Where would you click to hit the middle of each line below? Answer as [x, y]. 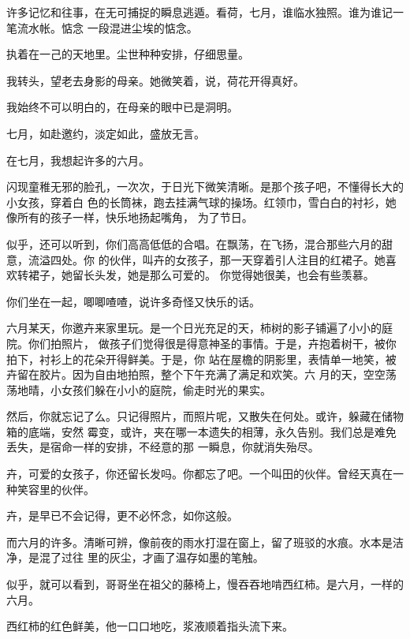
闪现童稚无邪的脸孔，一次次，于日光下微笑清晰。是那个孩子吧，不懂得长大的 [205, 187]
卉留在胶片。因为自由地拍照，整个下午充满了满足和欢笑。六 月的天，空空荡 [201, 374]
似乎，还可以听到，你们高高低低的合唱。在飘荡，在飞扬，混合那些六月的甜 [199, 243]
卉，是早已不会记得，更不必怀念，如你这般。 [122, 516]
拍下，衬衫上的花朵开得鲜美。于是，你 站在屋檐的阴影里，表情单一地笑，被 [201, 359]
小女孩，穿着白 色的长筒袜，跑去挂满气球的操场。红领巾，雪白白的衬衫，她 [201, 202]
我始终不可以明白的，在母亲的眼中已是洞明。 [122, 107]
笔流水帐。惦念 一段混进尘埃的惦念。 [102, 27]
